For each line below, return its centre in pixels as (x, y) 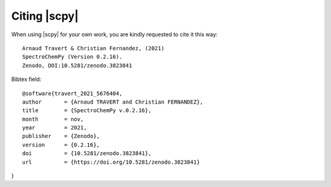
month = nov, (53, 119)
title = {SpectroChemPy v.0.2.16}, (87, 111)
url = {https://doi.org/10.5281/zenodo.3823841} (111, 162)
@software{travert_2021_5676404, (72, 93)
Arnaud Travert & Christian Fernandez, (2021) (93, 48)
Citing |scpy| (45, 16)
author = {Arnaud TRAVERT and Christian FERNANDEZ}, (113, 102)
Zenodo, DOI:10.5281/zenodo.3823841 (77, 65)
